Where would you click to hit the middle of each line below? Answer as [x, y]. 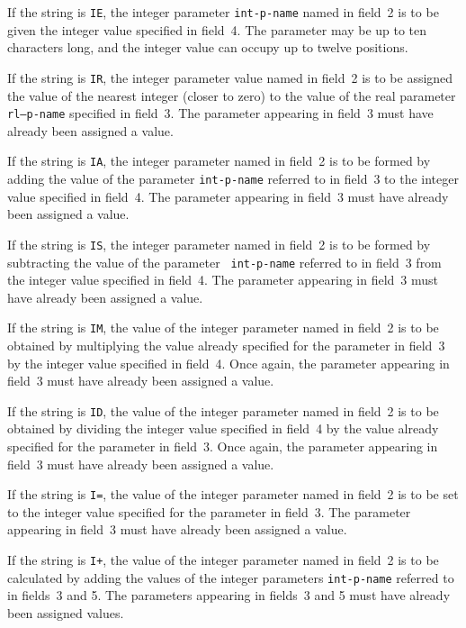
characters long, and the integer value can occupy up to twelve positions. [208, 47]
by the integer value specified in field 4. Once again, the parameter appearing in [229, 363]
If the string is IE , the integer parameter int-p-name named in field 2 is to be [223, 12]
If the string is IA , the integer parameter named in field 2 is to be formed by [219, 161]
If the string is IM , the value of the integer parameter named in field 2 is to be [223, 328]
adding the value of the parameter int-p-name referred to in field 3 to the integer [233, 178]
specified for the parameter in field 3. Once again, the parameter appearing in [223, 446]
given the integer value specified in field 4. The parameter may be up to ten [217, 29]
